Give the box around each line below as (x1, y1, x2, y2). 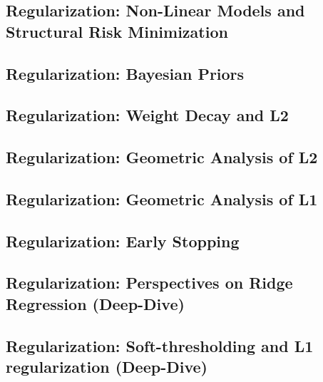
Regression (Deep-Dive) (6, 292, 185, 314)
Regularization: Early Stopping (6, 229, 240, 252)
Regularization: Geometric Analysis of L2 (6, 146, 318, 168)
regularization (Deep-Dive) (6, 356, 207, 378)
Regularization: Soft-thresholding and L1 (6, 334, 314, 356)
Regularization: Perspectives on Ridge (6, 272, 293, 294)
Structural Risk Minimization (6, 20, 228, 42)
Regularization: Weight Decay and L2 (6, 104, 289, 126)
